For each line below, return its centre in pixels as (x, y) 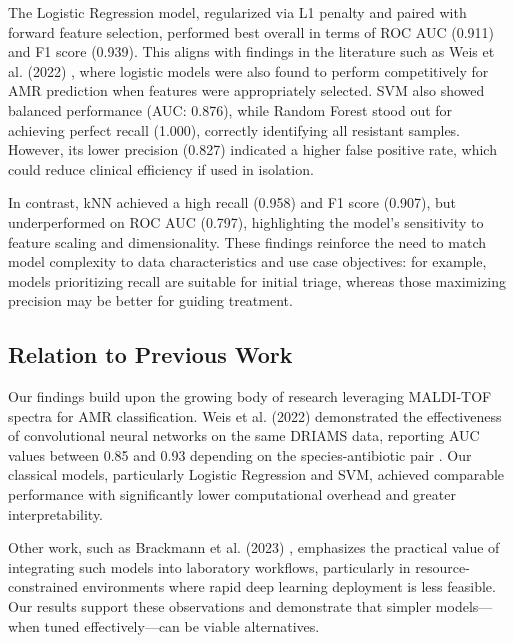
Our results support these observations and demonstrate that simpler (220, 606)
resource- (442, 566)
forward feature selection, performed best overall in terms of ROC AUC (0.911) (251, 31)
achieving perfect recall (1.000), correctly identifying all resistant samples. (234, 129)
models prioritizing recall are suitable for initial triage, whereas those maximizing (257, 280)
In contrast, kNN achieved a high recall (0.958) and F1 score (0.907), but (232, 202)
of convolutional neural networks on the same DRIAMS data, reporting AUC (244, 435)
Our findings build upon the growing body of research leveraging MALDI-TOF (250, 396)
